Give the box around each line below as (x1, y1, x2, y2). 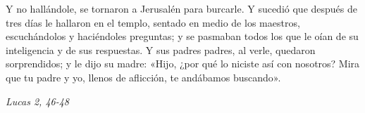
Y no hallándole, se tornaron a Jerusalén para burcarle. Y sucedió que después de (6, 1, 357, 15)
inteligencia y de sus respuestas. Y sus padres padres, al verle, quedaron (6, 42, 316, 57)
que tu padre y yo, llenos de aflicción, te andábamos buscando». (6, 69, 281, 84)
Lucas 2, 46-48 (6, 93, 70, 108)
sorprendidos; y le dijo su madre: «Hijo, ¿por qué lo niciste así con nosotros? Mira (6, 56, 360, 71)
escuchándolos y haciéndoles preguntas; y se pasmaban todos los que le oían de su (6, 29, 359, 44)
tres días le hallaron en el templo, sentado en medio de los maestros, (6, 15, 300, 29)
